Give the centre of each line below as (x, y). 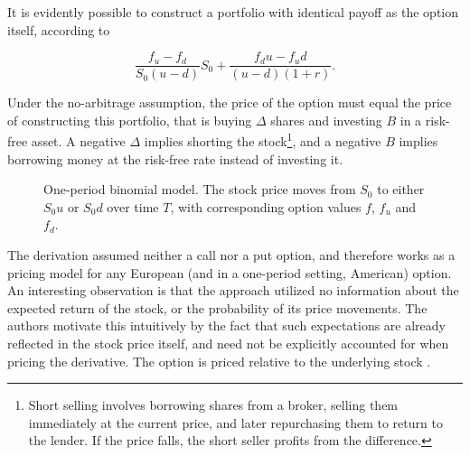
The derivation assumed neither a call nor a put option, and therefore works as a (231, 255)
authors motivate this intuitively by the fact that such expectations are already (226, 325)
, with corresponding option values (266, 206)
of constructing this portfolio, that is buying (130, 120)
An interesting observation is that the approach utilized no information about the (233, 290)
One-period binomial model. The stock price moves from (200, 189)
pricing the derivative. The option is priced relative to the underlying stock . (219, 361)
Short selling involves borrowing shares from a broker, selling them (213, 405)
